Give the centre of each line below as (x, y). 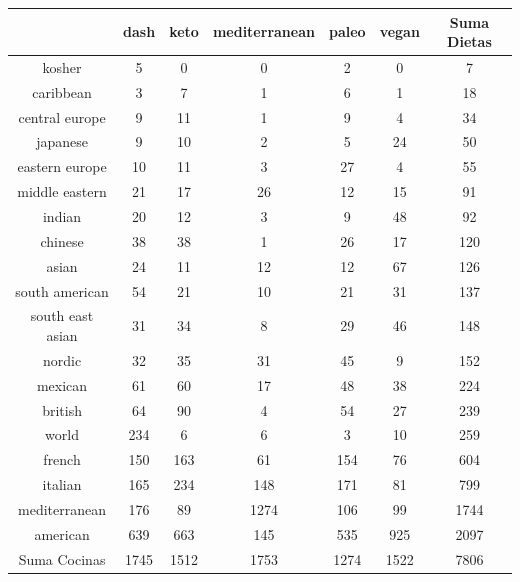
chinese (62, 240)
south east (62, 315)
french (62, 459)
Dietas (469, 41)
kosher (62, 66)
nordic (62, 359)
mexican (62, 384)
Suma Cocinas (62, 558)
